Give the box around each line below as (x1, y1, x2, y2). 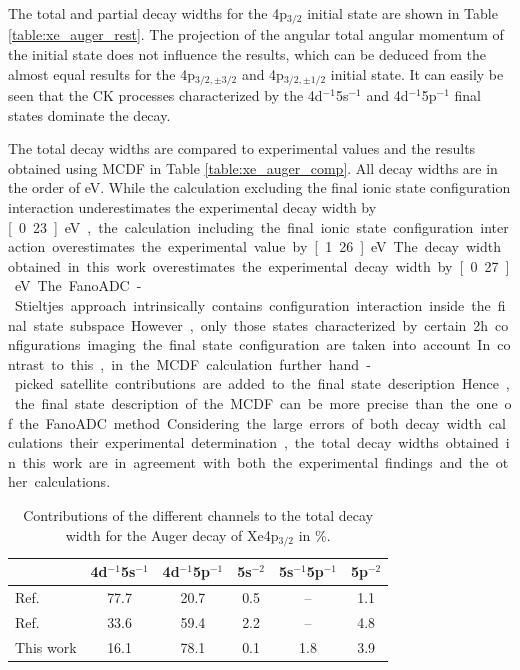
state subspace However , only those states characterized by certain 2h (33, 314, 489, 335)
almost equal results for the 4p (8, 63, 195, 84)
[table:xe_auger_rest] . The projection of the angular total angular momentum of (8, 24, 504, 45)
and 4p (241, 63, 284, 84)
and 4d (366, 85, 409, 106)
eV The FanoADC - (14, 275, 142, 296)
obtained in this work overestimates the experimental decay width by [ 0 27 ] (8, 255, 510, 276)
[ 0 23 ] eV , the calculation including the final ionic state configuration (8, 216, 474, 237)
